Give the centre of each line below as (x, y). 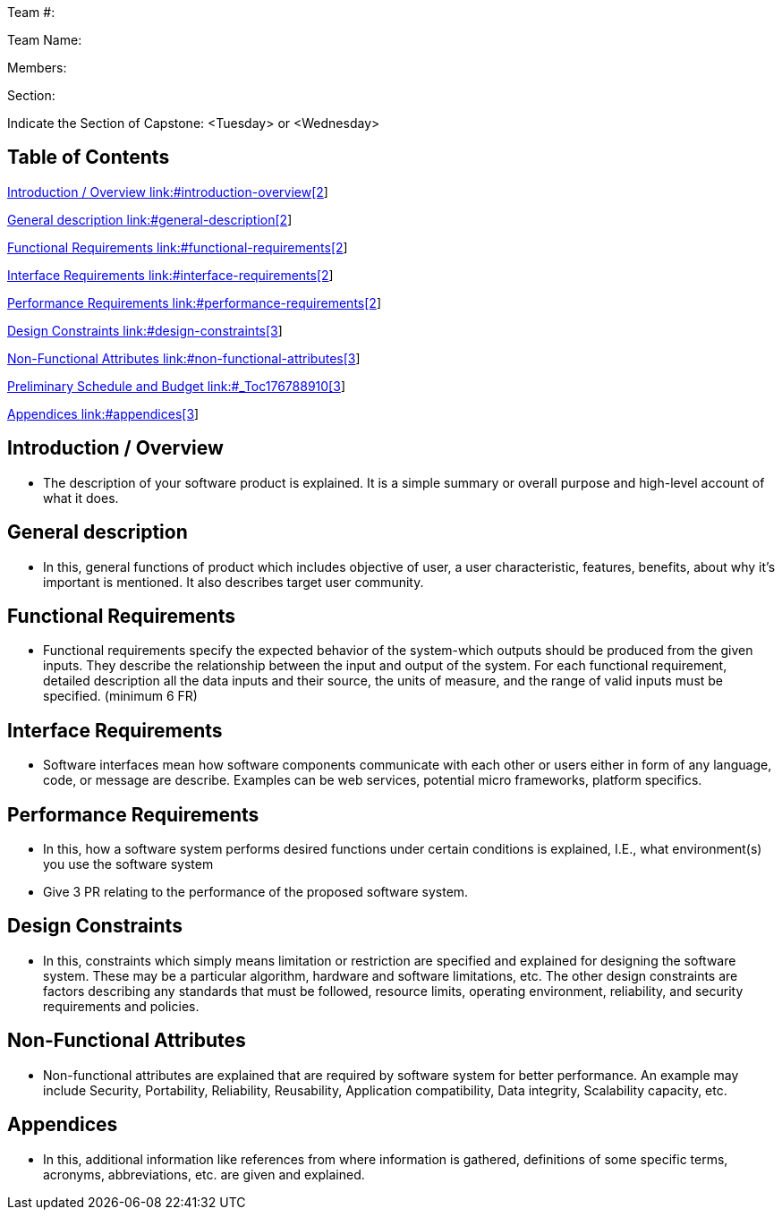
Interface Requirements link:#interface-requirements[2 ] (170, 275)
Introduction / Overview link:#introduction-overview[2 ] (168, 191)
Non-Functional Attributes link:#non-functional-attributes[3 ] (184, 358)
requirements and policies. (121, 1006)
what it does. (81, 498)
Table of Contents (89, 157)
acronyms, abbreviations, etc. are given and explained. (204, 1174)
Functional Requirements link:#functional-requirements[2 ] (178, 247)
